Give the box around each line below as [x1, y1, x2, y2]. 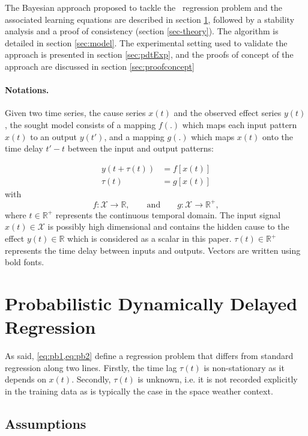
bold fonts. [5, 256, 44, 268]
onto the [262, 130, 294, 143]
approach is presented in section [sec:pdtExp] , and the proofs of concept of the [5, 48, 294, 61]
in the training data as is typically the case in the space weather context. [5, 384, 273, 397]
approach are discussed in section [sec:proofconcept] [5, 60, 195, 72]
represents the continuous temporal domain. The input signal [55, 208, 281, 221]
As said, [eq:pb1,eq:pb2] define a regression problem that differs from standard [5, 349, 294, 362]
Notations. [5, 84, 49, 96]
